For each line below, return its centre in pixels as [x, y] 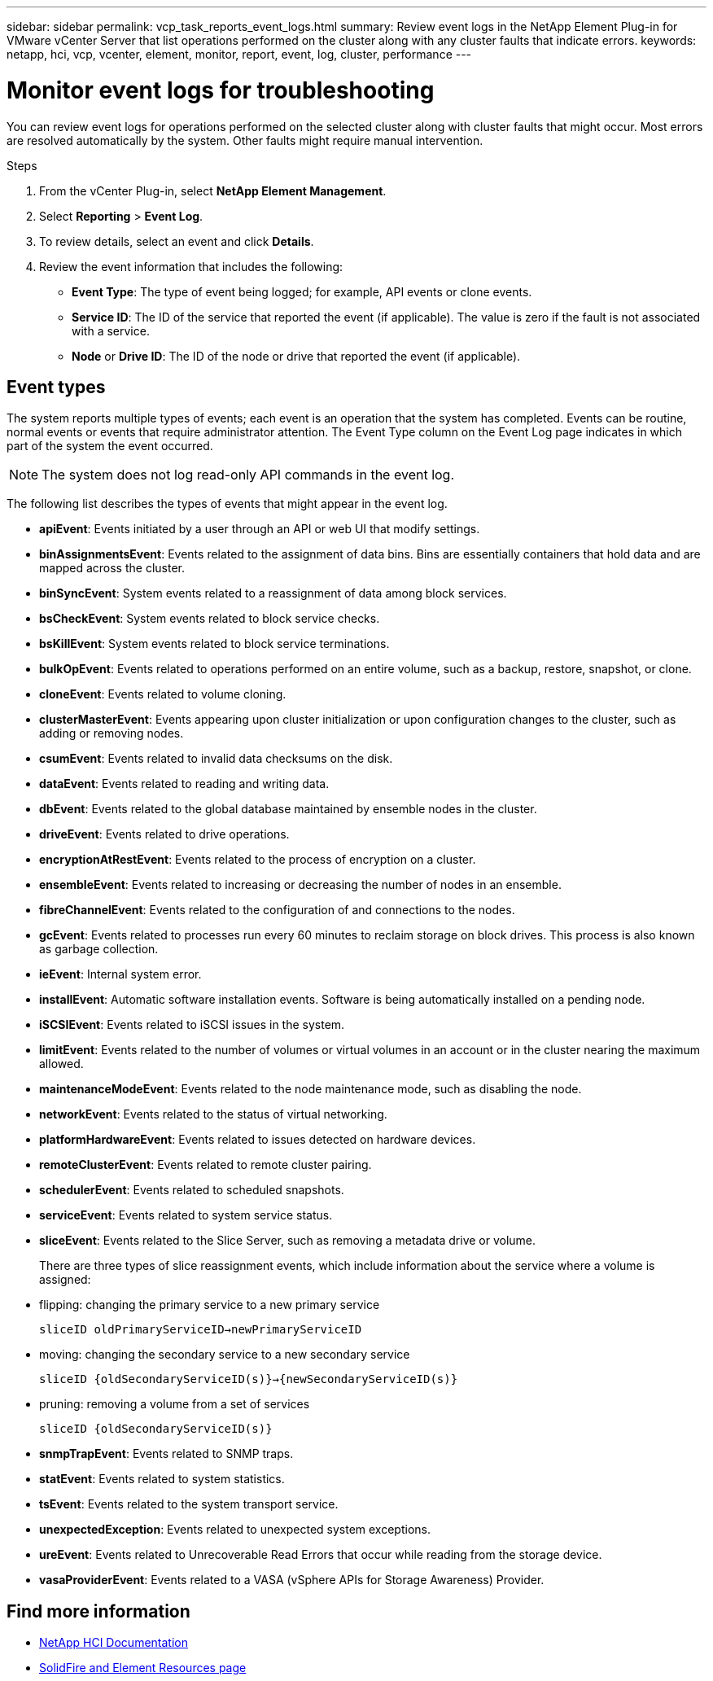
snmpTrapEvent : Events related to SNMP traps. [166, 1454]
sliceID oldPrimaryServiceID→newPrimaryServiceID [201, 1330]
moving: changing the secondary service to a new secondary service [225, 1355]
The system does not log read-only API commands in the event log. [248, 475]
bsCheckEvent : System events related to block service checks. [210, 619]
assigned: [65, 1280]
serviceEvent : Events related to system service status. [186, 1215]
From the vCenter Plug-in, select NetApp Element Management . [213, 190]
